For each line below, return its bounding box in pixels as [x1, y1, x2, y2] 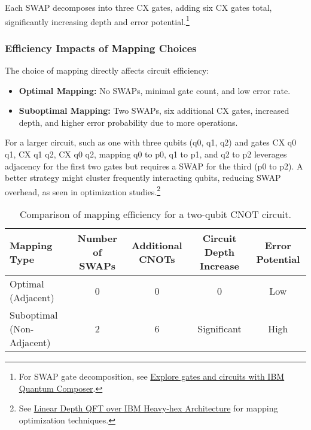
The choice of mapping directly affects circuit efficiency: [5, 64, 209, 77]
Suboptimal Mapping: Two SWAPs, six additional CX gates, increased [19, 104, 289, 117]
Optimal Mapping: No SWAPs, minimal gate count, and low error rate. [19, 84, 291, 96]
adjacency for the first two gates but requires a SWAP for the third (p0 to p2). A [5, 159, 303, 172]
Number [77, 231, 117, 246]
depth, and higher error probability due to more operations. [19, 116, 238, 128]
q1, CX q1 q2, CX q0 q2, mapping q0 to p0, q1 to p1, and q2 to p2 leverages [5, 148, 287, 161]
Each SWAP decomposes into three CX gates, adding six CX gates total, [5, 1, 272, 13]
